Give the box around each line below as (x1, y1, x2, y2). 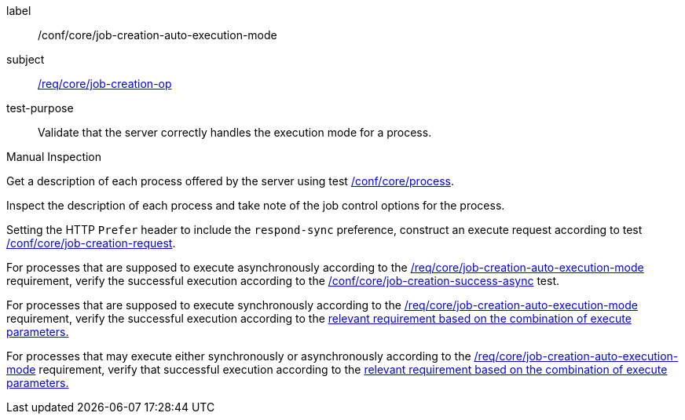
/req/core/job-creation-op (38, 77, 172, 90)
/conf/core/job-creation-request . (6, 236, 176, 250)
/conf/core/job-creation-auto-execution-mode (38, 28, 277, 42)
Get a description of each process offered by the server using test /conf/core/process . (6, 174, 455, 188)
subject (6, 53, 45, 66)
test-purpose (6, 101, 74, 115)
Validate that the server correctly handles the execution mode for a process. (38, 126, 432, 139)
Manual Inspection (6, 150, 102, 163)
